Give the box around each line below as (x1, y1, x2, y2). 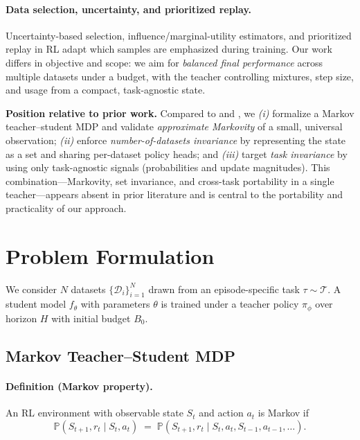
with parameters (80, 297, 150, 311)
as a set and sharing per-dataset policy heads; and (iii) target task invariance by (6, 146, 348, 161)
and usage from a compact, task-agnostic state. (6, 82, 206, 97)
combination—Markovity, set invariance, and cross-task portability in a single (6, 173, 334, 188)
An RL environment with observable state (6, 405, 183, 420)
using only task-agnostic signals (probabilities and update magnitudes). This (6, 160, 330, 175)
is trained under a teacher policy (161, 297, 299, 311)
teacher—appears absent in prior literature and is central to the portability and (6, 187, 343, 202)
